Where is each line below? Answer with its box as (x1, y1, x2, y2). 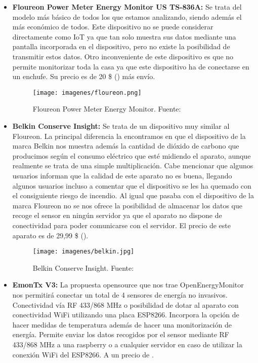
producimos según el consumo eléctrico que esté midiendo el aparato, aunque (12, 150, 251, 161)
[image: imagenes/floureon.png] (32, 89, 142, 96)
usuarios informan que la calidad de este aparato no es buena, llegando (12, 170, 232, 180)
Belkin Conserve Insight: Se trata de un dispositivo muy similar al (12, 121, 230, 131)
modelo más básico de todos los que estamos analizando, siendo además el (12, 11, 242, 22)
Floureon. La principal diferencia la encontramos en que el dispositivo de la (12, 130, 246, 141)
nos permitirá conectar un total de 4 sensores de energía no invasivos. (12, 289, 228, 300)
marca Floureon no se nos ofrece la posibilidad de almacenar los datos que (12, 200, 242, 210)
